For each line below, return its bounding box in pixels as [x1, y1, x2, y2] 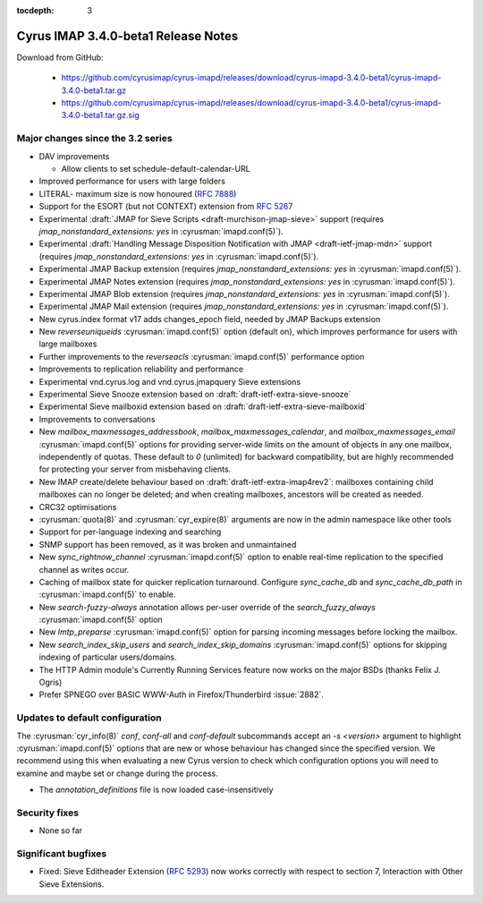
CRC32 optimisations [38, 501, 117, 512]
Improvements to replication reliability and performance [38, 363, 244, 375]
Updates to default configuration [16, 711, 162, 724]
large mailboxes [38, 338, 97, 349]
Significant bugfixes [16, 848, 107, 860]
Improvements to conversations [38, 413, 156, 424]
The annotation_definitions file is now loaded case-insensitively [38, 784, 274, 796]
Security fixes [16, 806, 80, 819]
